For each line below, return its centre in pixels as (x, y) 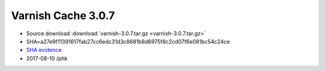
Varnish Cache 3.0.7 (63, 16)
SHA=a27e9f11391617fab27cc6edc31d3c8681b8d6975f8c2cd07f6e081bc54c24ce (128, 41)
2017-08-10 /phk (47, 58)
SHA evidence (44, 50)
